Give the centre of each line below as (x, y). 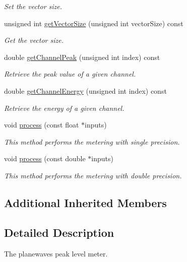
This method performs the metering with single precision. (92, 141)
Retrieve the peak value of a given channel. (70, 74)
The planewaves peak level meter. (56, 253)
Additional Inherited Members (85, 202)
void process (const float (42, 125)
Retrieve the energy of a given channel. (64, 108)
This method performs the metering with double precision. (93, 175)
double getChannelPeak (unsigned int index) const (82, 57)
